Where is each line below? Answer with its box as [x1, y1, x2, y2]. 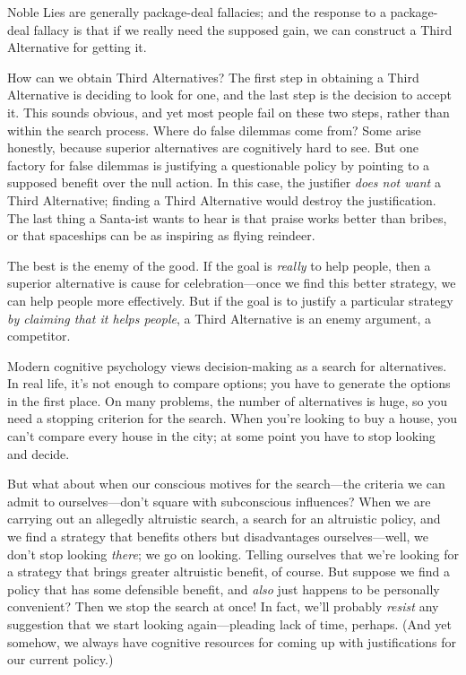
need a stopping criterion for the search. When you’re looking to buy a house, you [7, 409, 458, 428]
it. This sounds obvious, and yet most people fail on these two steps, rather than [7, 102, 450, 121]
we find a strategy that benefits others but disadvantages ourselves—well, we [7, 527, 429, 546]
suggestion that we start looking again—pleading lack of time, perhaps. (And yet [7, 615, 452, 633]
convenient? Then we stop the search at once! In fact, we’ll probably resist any [7, 597, 439, 616]
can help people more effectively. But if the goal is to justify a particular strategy [7, 290, 453, 309]
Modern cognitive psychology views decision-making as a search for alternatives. [7, 356, 447, 375]
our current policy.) [7, 650, 114, 669]
